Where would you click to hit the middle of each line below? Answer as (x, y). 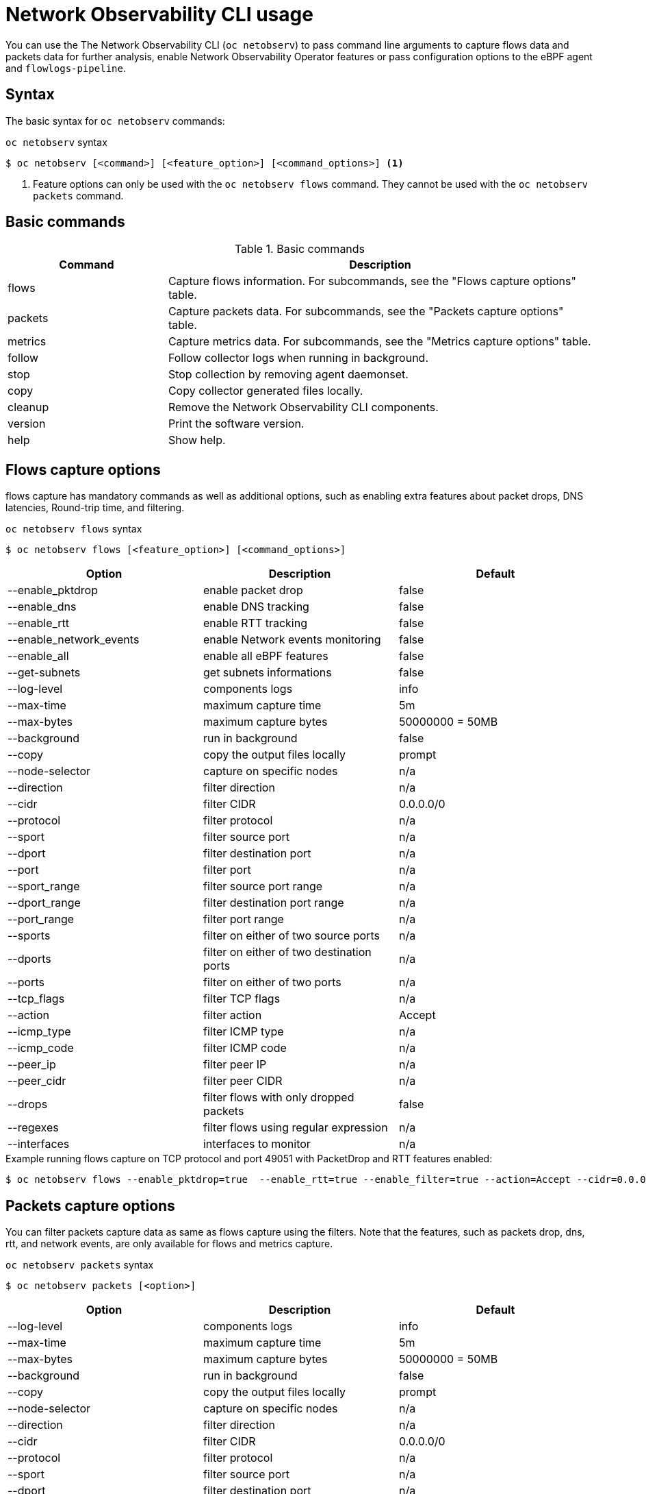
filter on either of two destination (287, 952)
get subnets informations (267, 673)
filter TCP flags (242, 999)
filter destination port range (273, 903)
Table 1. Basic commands (300, 249)
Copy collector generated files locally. (266, 391)
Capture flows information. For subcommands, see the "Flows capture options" (372, 281)
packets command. (78, 195)
